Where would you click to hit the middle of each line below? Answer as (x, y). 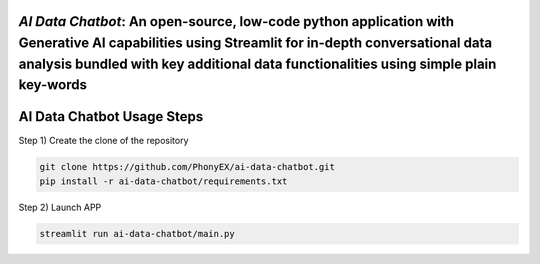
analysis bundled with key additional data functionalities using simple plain (257, 63)
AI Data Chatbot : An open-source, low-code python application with (236, 21)
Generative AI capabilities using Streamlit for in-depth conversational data (255, 43)
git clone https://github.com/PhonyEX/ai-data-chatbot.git (187, 167)
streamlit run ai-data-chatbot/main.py (137, 233)
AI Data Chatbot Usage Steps (111, 116)
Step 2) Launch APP (60, 207)
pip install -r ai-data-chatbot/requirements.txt (163, 181)
